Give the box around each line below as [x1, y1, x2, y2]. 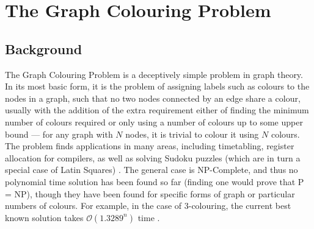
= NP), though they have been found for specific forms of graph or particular [5, 187, 295, 200]
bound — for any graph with [5, 127, 113, 140]
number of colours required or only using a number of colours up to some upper [5, 115, 303, 128]
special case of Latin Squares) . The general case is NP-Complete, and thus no [5, 163, 298, 176]
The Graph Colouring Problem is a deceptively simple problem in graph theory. [5, 68, 303, 80]
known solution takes [5, 211, 84, 224]
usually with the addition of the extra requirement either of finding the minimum [5, 104, 309, 116]
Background [5, 39, 82, 58]
